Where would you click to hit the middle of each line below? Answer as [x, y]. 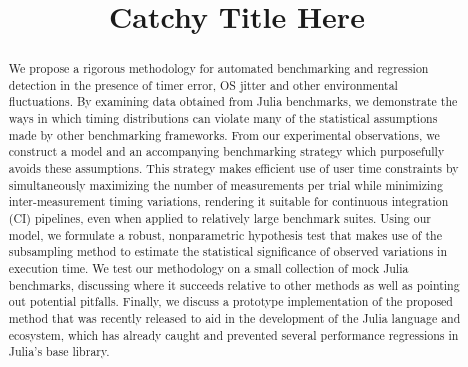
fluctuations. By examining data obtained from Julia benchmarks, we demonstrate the [233, 101]
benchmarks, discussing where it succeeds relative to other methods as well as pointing [234, 284]
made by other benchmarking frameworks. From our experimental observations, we [224, 134]
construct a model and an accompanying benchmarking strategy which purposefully [226, 151]
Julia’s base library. [59, 351]
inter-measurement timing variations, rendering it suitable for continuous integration [228, 201]
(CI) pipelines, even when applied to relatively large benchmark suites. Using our [219, 218]
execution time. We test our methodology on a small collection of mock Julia [208, 268]
